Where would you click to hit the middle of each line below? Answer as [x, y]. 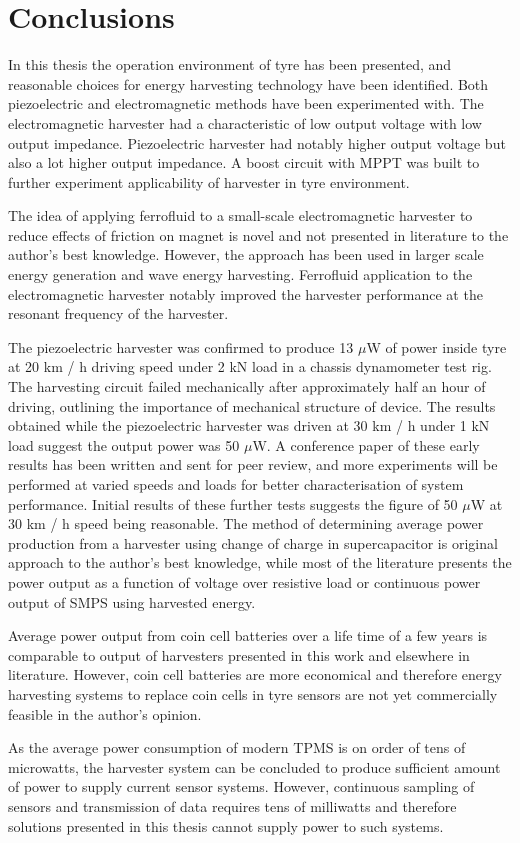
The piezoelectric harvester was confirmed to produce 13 [181, 346]
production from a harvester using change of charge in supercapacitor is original [253, 542]
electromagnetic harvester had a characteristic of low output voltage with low [245, 122]
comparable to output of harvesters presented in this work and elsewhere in [239, 654]
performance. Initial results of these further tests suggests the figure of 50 [233, 503]
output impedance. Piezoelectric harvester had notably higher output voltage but [257, 142]
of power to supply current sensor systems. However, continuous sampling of [241, 786]
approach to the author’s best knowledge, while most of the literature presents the [260, 562]
